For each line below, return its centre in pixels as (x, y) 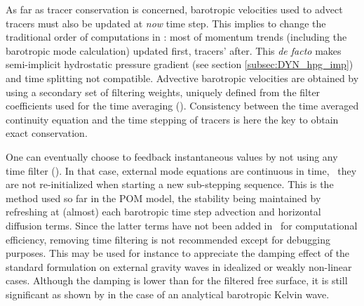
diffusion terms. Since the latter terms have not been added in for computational (182, 225)
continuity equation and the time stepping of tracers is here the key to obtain (172, 119)
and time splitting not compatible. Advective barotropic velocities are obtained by (182, 78)
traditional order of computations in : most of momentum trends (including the (176, 37)
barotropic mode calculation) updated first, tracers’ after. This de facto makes (174, 50)
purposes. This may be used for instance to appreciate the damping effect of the (178, 253)
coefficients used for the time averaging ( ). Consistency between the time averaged (182, 106)
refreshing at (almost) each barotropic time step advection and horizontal (163, 212)
